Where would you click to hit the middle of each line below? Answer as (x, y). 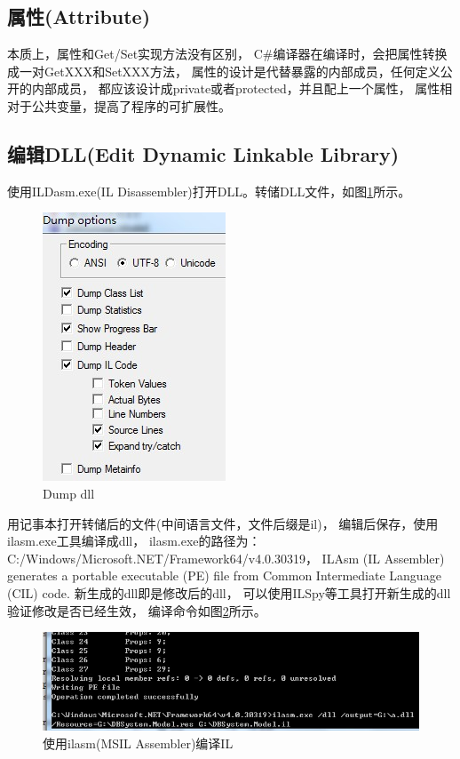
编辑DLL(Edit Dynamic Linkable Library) (203, 153)
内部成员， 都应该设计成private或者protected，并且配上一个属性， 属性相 (242, 88)
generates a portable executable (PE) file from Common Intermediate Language (224, 575)
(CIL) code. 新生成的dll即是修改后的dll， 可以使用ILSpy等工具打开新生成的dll (229, 592)
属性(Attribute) (79, 16)
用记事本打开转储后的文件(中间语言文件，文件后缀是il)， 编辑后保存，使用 (223, 523)
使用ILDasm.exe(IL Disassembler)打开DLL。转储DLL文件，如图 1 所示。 (209, 191)
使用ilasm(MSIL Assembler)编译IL (138, 743)
